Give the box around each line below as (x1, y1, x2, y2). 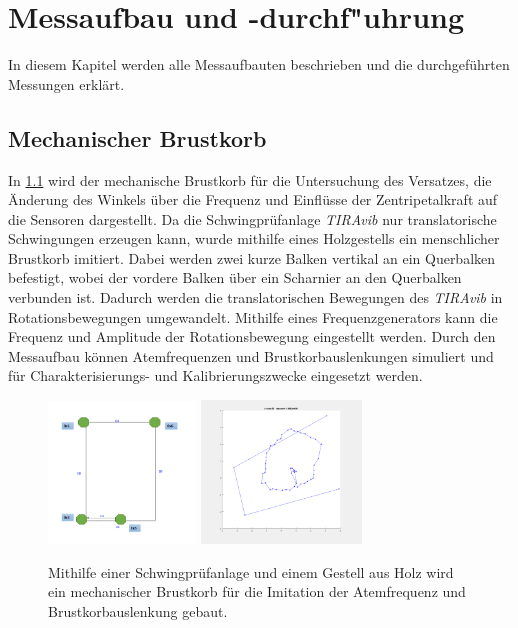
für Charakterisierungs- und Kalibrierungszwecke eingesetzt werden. (8, 365, 423, 386)
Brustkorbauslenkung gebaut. (48, 600, 228, 621)
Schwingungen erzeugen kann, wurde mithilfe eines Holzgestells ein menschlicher (8, 228, 500, 249)
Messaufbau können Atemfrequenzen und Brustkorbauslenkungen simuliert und (8, 345, 494, 366)
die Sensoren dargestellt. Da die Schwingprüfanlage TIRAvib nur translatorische (8, 208, 497, 229)
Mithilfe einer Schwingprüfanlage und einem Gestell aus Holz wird (48, 561, 454, 582)
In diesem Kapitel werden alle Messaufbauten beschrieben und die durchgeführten (8, 54, 510, 75)
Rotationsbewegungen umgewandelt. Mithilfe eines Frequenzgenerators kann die (8, 306, 498, 327)
